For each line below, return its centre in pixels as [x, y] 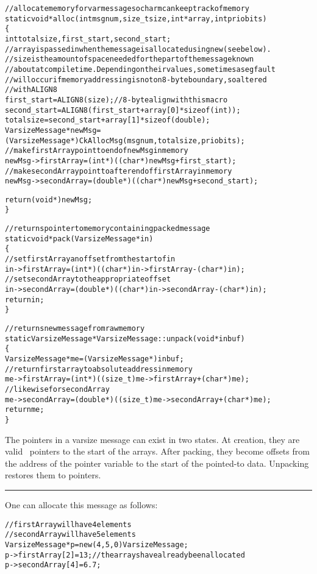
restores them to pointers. [53, 475]
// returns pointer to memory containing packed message [108, 229]
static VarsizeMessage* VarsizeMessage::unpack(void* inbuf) [125, 338]
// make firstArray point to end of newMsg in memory [97, 151]
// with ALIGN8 [31, 90]
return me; [25, 410]
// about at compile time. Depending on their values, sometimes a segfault [140, 69]
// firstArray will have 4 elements [68, 524]
